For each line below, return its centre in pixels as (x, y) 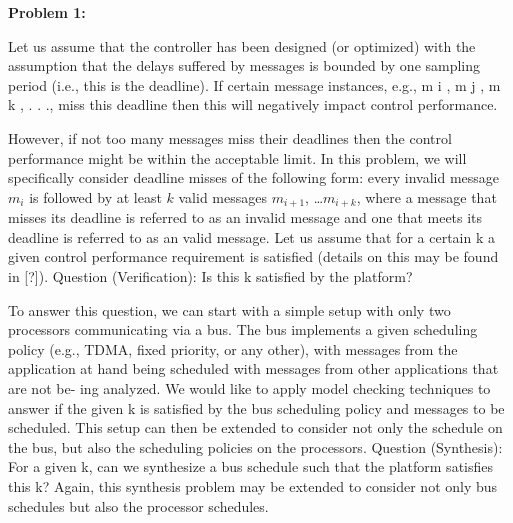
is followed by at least (95, 196)
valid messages (222, 196)
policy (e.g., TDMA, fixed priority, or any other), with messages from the (233, 348)
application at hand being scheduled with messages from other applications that (253, 368)
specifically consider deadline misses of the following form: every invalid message (254, 177)
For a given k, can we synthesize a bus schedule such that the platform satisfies (251, 466)
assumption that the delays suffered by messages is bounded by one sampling (244, 65)
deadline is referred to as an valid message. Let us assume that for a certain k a (251, 236)
